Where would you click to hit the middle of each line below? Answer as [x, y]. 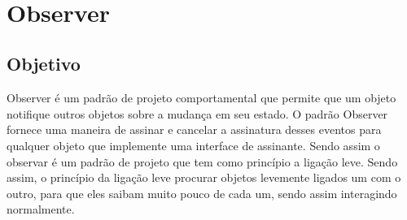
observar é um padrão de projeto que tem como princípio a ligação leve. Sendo [202, 161]
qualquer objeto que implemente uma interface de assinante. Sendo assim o [193, 145]
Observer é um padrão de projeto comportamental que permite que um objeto [201, 98]
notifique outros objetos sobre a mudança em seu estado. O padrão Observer [197, 113]
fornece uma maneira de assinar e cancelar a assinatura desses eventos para [194, 129]
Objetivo [44, 64]
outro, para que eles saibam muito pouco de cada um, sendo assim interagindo [202, 193]
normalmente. [41, 209]
